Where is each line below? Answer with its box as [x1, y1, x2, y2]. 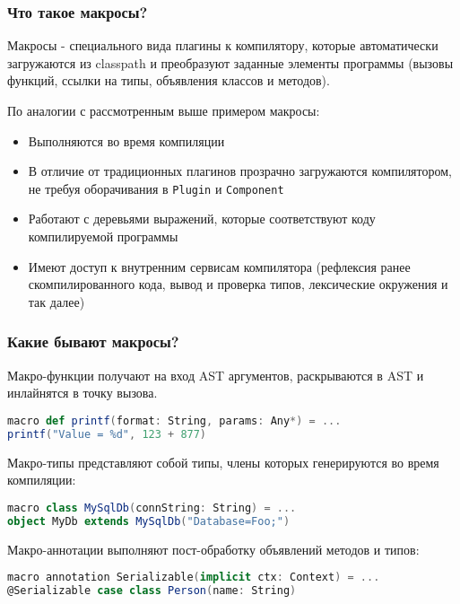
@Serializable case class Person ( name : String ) [7, 583, 297, 597]
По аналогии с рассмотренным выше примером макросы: [7, 101, 320, 119]
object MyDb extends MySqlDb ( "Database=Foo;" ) [7, 514, 291, 528]
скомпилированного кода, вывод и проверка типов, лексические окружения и [28, 275, 448, 293]
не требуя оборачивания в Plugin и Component [28, 179, 284, 197]
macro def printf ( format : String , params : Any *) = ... [7, 414, 342, 427]
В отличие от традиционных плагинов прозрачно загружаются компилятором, [28, 162, 452, 180]
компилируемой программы [28, 227, 178, 246]
